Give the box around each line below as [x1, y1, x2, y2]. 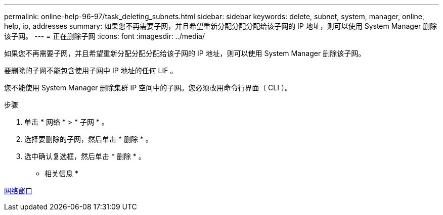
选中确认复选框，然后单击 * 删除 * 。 [24, 152, 146, 160]
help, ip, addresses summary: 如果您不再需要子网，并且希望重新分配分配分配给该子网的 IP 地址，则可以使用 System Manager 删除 [4, 22, 437, 30]
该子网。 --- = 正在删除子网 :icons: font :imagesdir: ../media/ [4, 32, 205, 40]
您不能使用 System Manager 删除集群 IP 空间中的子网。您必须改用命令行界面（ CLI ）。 [4, 83, 292, 92]
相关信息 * [45, 169, 78, 178]
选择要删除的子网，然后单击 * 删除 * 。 [24, 135, 153, 143]
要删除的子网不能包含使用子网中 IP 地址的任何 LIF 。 [4, 66, 178, 75]
